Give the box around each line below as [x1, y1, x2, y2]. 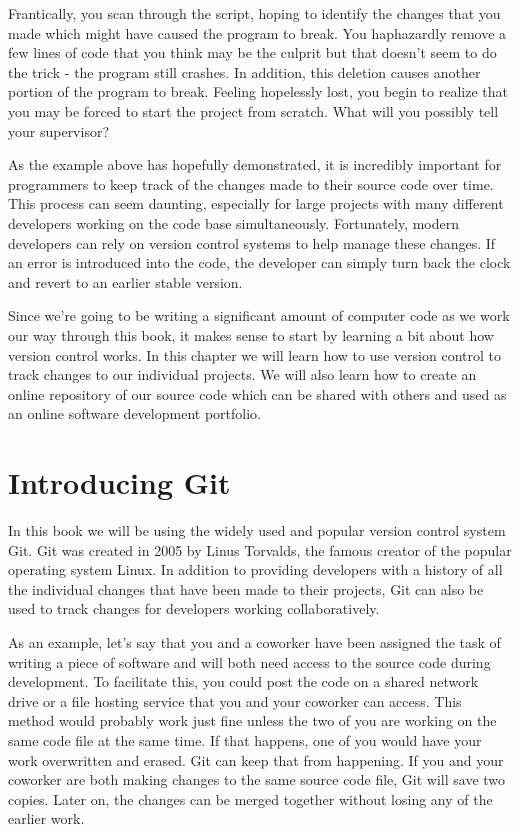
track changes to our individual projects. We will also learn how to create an [8, 364, 477, 385]
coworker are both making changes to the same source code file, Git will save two [8, 769, 506, 790]
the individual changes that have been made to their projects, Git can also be [8, 578, 484, 599]
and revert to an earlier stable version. [8, 271, 243, 292]
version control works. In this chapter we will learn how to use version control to [8, 344, 501, 365]
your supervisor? [8, 120, 110, 141]
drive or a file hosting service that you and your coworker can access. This [8, 690, 462, 711]
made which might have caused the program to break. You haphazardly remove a [8, 22, 507, 43]
